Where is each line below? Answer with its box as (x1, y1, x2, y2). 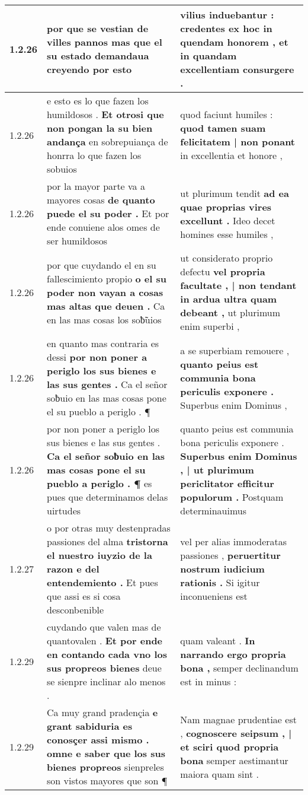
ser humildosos (47, 234, 108, 247)
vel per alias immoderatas (180, 535, 287, 548)
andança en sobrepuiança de (47, 135, 168, 148)
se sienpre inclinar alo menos (47, 675, 166, 688)
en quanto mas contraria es (47, 336, 159, 350)
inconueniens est (180, 589, 248, 603)
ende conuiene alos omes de (47, 220, 160, 234)
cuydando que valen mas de (47, 620, 161, 634)
